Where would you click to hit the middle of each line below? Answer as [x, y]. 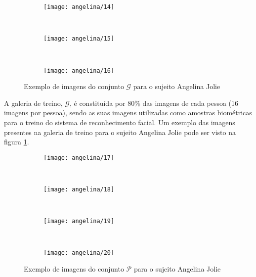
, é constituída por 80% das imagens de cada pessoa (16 [154, 103]
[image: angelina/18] [79, 189]
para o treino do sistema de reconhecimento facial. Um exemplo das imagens [120, 122]
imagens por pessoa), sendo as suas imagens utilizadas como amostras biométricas [128, 113]
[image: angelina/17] [79, 158]
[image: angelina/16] [79, 70]
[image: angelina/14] [79, 7]
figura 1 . [17, 142]
